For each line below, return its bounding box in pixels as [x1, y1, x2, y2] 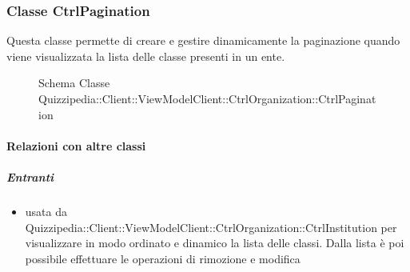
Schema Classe [38, 74, 110, 91]
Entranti [6, 168, 54, 185]
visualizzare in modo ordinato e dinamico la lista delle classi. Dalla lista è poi [25, 234, 404, 251]
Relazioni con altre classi [6, 137, 146, 154]
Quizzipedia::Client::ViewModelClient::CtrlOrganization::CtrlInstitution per [25, 218, 397, 235]
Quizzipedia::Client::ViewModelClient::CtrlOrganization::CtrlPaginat [38, 90, 376, 106]
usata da [25, 202, 67, 219]
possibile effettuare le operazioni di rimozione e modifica [25, 250, 301, 266]
